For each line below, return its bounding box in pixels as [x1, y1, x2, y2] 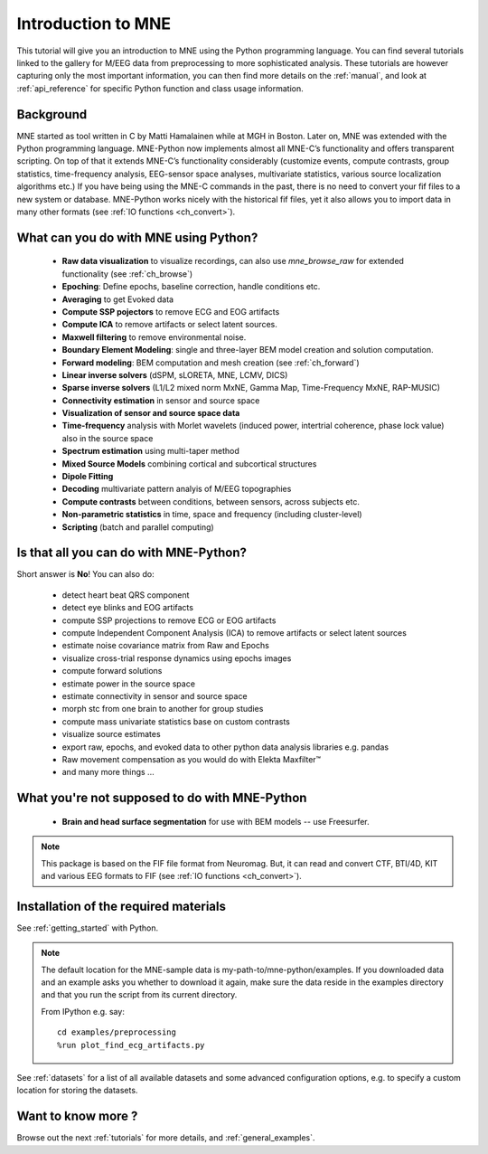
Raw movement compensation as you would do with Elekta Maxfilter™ [61, 753, 321, 764]
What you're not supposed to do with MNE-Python [16, 790, 307, 806]
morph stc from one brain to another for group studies [61, 704, 264, 714]
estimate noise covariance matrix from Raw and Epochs [61, 640, 270, 651]
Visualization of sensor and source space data [61, 408, 240, 419]
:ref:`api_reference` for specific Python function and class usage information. [16, 82, 304, 94]
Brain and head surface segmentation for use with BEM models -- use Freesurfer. [61, 816, 370, 827]
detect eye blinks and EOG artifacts [61, 602, 194, 613]
